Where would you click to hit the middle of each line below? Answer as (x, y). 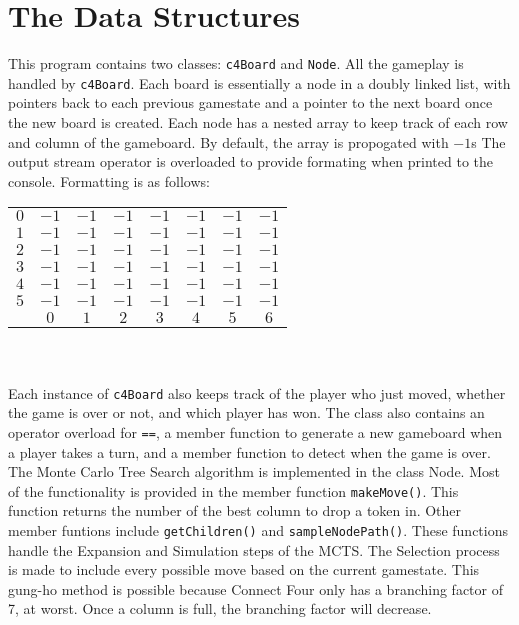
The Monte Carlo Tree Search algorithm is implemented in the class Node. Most (254, 471)
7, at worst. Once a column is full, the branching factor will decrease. (220, 608)
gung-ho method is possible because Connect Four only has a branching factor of (255, 588)
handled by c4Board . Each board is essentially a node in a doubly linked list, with (259, 82)
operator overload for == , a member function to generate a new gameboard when (255, 431)
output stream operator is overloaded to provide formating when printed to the (251, 161)
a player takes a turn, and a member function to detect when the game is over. (249, 451)
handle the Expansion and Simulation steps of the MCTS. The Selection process (254, 549)
